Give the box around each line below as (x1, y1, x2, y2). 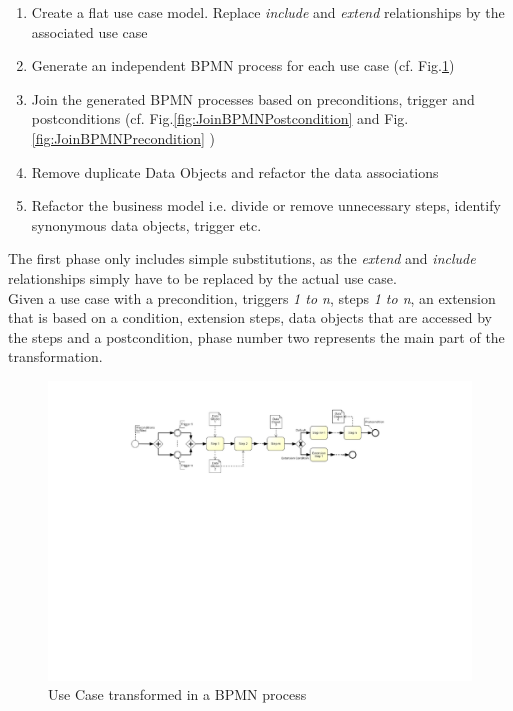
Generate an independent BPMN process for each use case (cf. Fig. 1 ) (31, 55, 455, 76)
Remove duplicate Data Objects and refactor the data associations (31, 161, 439, 182)
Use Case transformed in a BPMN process (48, 684, 307, 705)
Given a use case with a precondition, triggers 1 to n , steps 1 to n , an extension (8, 287, 496, 308)
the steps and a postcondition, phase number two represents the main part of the (8, 326, 505, 347)
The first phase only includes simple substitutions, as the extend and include (8, 248, 476, 269)
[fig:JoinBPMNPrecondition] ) (31, 127, 216, 148)
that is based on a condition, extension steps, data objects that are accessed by (8, 307, 493, 328)
